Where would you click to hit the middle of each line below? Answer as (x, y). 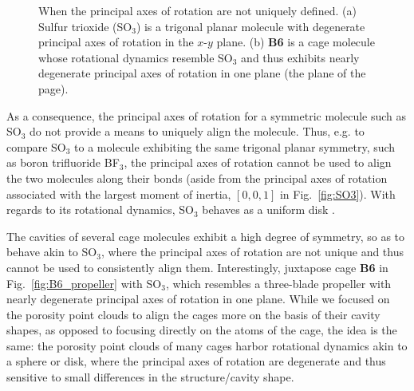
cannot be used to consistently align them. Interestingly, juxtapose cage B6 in (197, 267)
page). (53, 88)
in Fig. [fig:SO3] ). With (337, 194)
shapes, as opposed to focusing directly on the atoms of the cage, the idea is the (202, 330)
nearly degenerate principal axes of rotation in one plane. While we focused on (198, 299)
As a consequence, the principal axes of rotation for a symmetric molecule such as (207, 115)
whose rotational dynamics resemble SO (136, 57)
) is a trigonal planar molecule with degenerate (250, 26)
